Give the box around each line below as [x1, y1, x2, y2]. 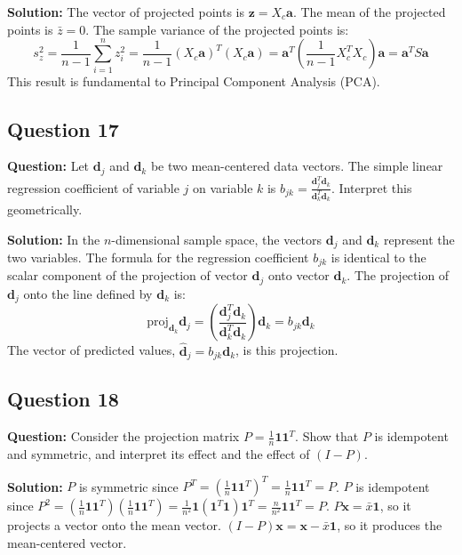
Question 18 [7, 385, 119, 413]
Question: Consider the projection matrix [7, 427, 240, 446]
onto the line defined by [23, 284, 153, 302]
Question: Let [7, 157, 90, 175]
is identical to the [331, 247, 426, 266]
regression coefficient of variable [7, 178, 179, 197]
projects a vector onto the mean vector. [7, 516, 221, 535]
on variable [193, 178, 253, 197]
